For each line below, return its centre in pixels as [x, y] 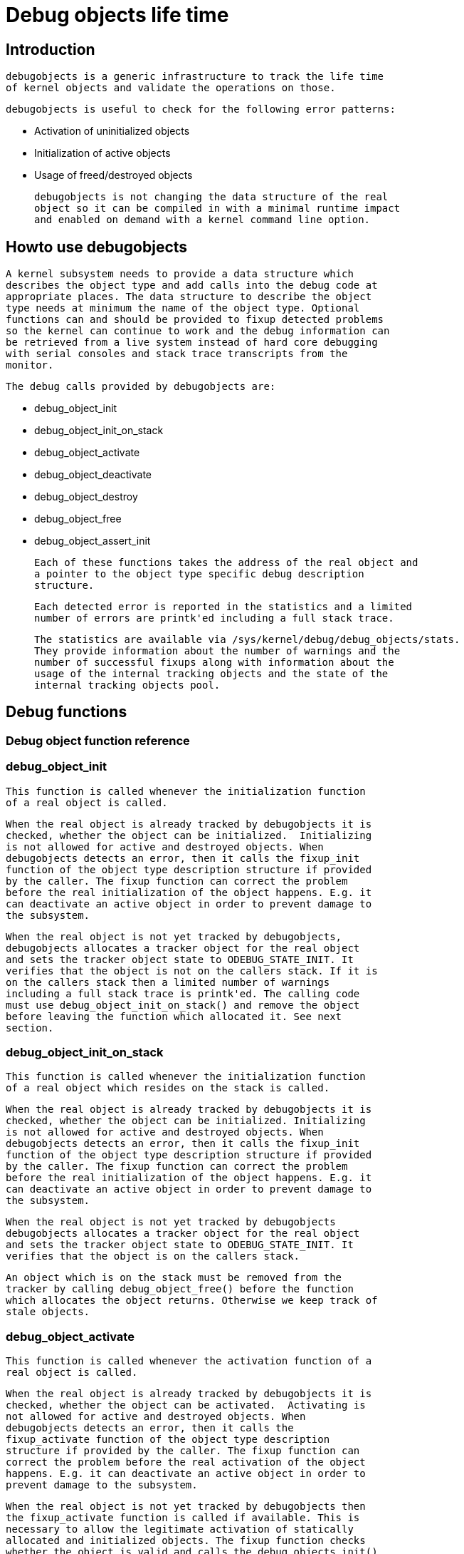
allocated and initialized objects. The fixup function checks [186, 1541]
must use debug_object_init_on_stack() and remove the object [183, 1005]
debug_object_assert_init [93, 541]
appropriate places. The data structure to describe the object [189, 297]
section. [30, 1028]
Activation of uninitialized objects [112, 131]
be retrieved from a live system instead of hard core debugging [192, 343]
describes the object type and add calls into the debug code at [192, 285]
